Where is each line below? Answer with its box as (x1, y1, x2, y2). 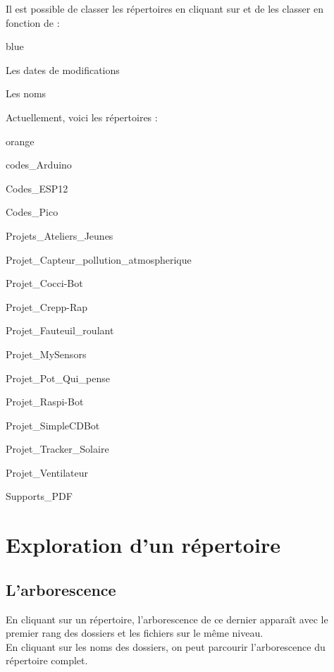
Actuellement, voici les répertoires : (6, 109, 158, 124)
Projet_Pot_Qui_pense (6, 370, 110, 385)
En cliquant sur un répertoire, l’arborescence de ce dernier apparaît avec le (6, 611, 328, 626)
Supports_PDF (6, 489, 73, 503)
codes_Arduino (6, 157, 72, 172)
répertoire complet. (6, 653, 88, 668)
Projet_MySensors (6, 346, 87, 361)
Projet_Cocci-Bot (6, 276, 83, 291)
